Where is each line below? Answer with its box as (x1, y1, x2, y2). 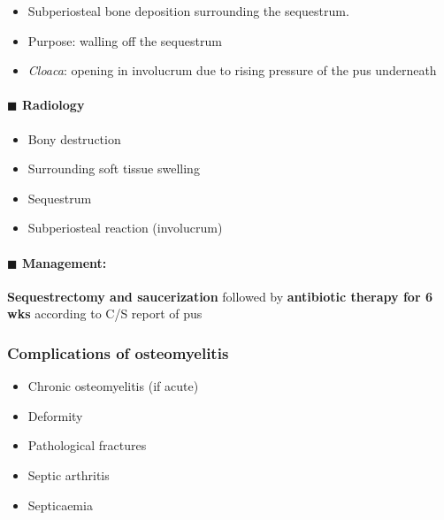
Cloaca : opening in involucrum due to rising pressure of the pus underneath (27, 61, 437, 80)
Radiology (21, 96, 85, 114)
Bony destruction (27, 129, 121, 148)
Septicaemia (27, 495, 93, 514)
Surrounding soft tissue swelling (27, 159, 200, 178)
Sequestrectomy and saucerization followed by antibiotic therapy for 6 (7, 287, 433, 305)
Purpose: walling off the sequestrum (27, 31, 222, 50)
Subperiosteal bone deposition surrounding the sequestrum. (27, 2, 349, 19)
